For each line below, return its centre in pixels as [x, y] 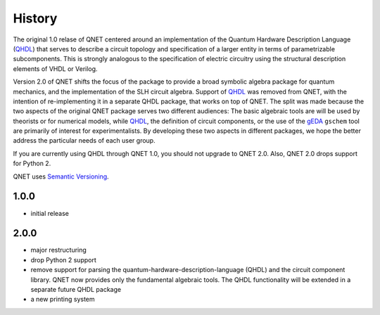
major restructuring [59, 250]
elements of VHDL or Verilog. [55, 69]
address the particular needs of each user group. [84, 141]
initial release [50, 213]
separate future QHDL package [76, 289]
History [35, 18]
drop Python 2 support [63, 259]
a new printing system [63, 300]
